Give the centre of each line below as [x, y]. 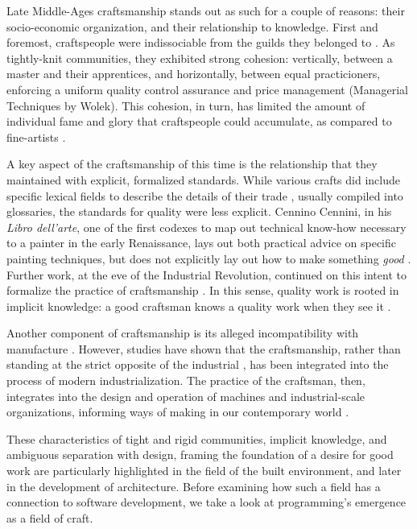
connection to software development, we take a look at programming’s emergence [206, 502]
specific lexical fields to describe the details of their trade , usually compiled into [205, 195]
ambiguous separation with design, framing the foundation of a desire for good [200, 455]
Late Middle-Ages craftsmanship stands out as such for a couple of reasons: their [206, 10]
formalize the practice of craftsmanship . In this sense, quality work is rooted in [203, 290]
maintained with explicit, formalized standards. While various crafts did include [203, 179]
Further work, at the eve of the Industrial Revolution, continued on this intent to [206, 274]
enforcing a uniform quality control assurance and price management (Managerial [207, 89]
